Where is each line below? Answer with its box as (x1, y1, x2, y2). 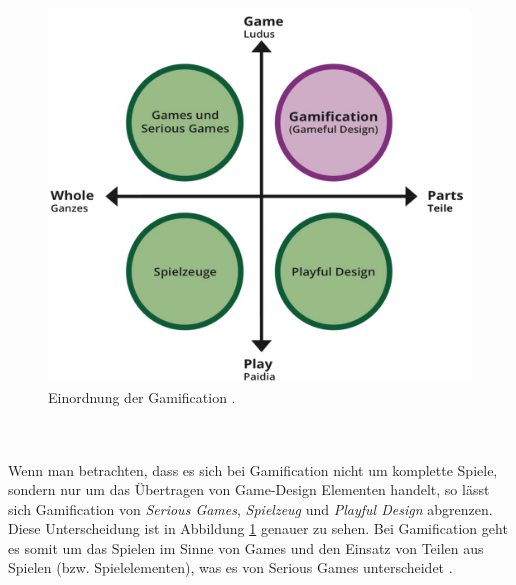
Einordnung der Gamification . (48, 386, 236, 407)
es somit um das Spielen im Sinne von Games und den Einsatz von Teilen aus (8, 537, 484, 558)
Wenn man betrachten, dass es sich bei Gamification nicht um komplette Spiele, (8, 459, 498, 480)
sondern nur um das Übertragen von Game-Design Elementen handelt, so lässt (8, 479, 490, 500)
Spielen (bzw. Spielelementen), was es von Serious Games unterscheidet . (8, 557, 453, 578)
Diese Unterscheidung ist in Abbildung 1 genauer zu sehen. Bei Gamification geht (8, 518, 508, 539)
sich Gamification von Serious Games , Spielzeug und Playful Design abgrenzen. (8, 498, 493, 519)
